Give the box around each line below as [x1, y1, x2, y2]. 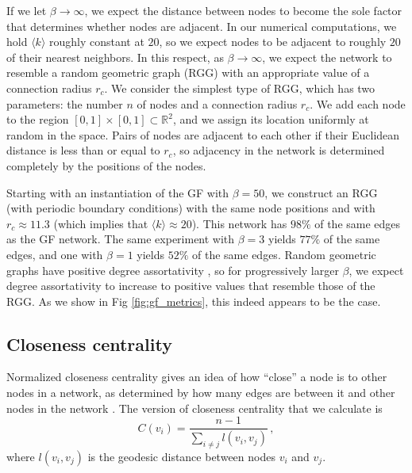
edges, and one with [6, 246, 103, 262]
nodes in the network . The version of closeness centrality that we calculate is [6, 399, 383, 416]
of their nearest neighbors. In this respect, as [6, 48, 224, 65]
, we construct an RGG [264, 184, 378, 200]
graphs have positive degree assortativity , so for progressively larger [6, 261, 339, 278]
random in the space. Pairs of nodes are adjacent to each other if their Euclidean [6, 126, 400, 143]
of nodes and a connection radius [137, 95, 298, 112]
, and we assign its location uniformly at [172, 111, 369, 128]
